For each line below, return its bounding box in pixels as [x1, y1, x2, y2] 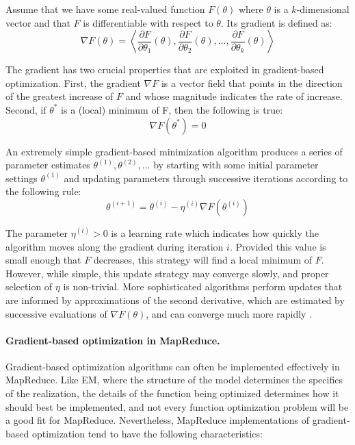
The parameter [5, 225, 68, 240]
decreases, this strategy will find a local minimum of [93, 253, 313, 267]
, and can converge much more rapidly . [146, 306, 313, 320]
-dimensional [296, 2, 350, 16]
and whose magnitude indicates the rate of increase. [125, 89, 343, 103]
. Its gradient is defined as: [220, 15, 332, 29]
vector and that [5, 15, 70, 29]
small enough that [5, 253, 81, 267]
